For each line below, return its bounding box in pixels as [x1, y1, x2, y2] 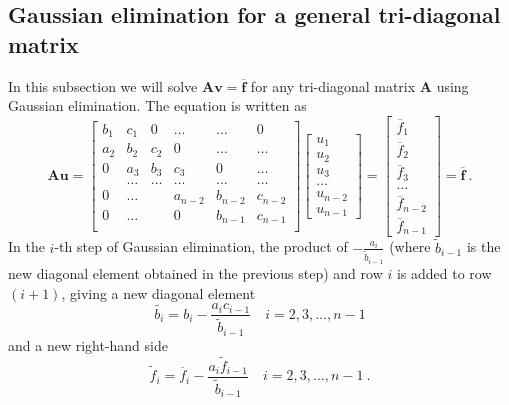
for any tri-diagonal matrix [250, 75, 416, 96]
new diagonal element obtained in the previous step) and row [8, 263, 383, 284]
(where [389, 236, 431, 257]
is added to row [396, 263, 492, 284]
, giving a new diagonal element [61, 282, 256, 303]
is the [466, 236, 501, 257]
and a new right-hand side [8, 334, 168, 355]
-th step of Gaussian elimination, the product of [54, 236, 348, 257]
